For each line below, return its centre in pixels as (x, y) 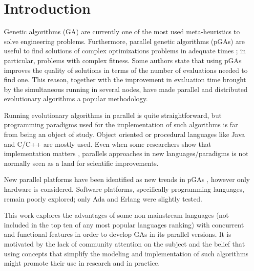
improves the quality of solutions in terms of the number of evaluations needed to (126, 70)
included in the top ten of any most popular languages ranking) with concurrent (124, 224)
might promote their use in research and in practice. (82, 263)
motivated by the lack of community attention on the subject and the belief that (125, 244)
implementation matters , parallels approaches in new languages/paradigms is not (126, 153)
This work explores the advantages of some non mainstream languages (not (116, 215)
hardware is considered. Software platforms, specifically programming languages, (124, 189)
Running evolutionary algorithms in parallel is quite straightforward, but (113, 115)
